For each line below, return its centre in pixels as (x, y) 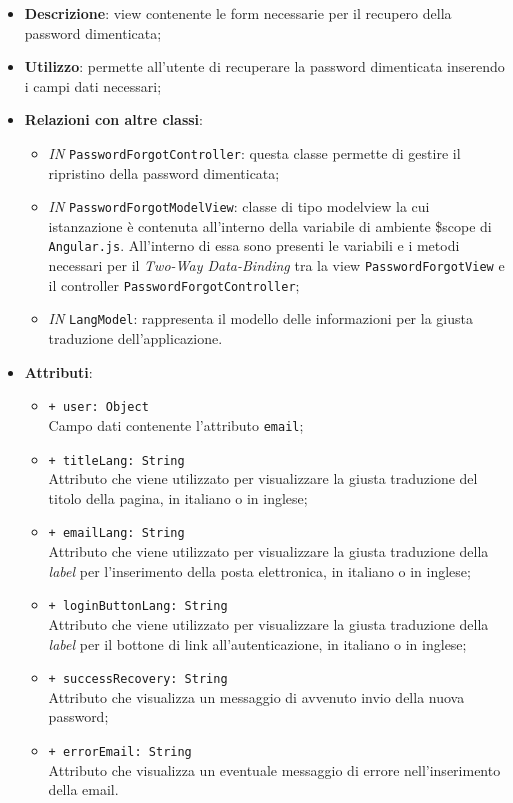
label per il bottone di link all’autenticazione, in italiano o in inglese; (257, 643)
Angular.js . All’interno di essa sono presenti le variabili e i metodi (254, 245)
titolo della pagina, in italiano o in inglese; (178, 497)
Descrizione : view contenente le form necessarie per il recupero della (238, 13)
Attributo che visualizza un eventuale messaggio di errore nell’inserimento (274, 769)
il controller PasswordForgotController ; (174, 284)
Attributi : (58, 371)
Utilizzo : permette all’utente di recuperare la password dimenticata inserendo (264, 66)
